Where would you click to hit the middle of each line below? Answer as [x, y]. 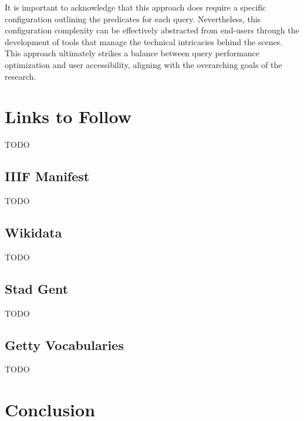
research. [21, 76]
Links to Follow [68, 116]
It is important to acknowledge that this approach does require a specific [136, 7]
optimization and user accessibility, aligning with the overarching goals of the [143, 64]
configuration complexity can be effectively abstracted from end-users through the [152, 30]
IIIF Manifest [47, 176]
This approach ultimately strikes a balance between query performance [132, 53]
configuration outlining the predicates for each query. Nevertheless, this [133, 18]
